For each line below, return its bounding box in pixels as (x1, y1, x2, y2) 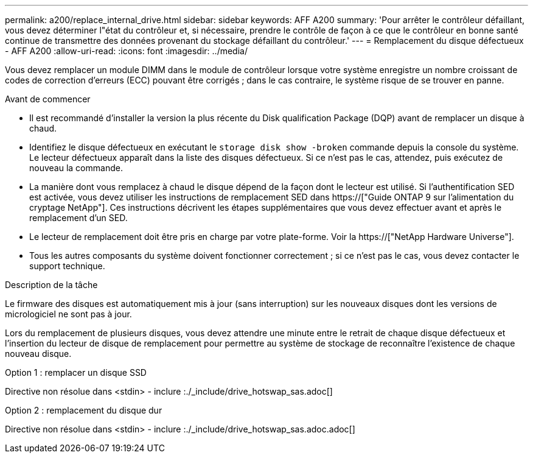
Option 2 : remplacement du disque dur (5, 405, 162, 415)
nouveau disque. (5, 348, 72, 359)
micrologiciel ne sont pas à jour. (5, 309, 132, 319)
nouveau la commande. (29, 163, 123, 173)
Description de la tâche (5, 280, 98, 290)
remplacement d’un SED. (29, 213, 128, 223)
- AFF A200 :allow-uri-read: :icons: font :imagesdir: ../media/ (5, 46, 248, 56)
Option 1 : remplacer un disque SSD (5, 367, 147, 378)
